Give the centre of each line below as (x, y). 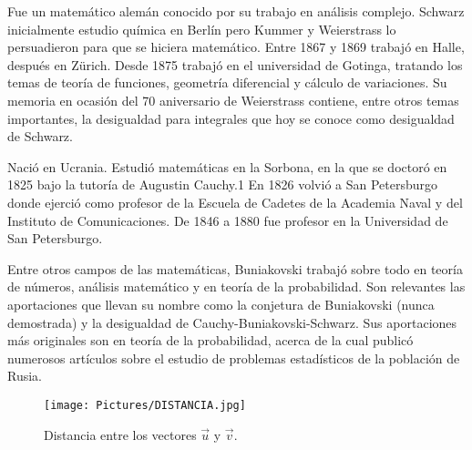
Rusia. (25, 376)
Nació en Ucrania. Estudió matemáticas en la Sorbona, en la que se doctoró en (227, 166)
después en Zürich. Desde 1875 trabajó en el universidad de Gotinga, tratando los (235, 64)
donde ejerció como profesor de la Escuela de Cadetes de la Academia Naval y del (235, 202)
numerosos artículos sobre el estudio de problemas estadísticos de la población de (234, 358)
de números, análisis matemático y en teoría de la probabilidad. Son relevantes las (236, 286)
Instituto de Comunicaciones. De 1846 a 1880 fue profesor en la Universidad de (228, 220)
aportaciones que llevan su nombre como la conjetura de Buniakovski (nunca (221, 304)
